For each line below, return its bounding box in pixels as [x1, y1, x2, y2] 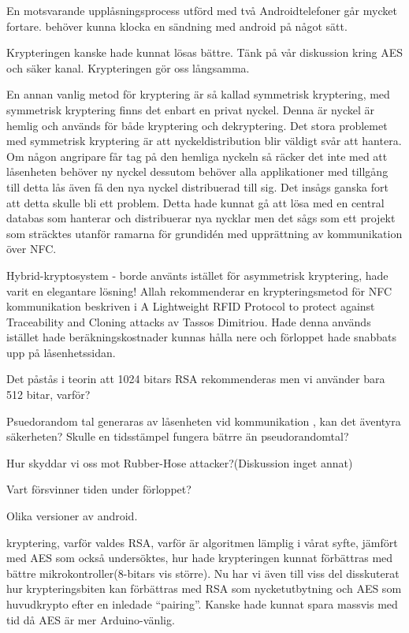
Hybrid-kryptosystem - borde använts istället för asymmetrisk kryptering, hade [6, 266, 389, 283]
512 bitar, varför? [6, 386, 91, 403]
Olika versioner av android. [6, 508, 138, 524]
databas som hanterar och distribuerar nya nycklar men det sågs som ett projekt [6, 210, 396, 226]
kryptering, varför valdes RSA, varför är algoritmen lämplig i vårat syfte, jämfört [6, 534, 398, 550]
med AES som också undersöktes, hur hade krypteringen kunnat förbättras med [6, 549, 393, 566]
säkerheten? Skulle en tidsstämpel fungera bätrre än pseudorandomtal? [6, 428, 349, 445]
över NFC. [6, 240, 57, 257]
